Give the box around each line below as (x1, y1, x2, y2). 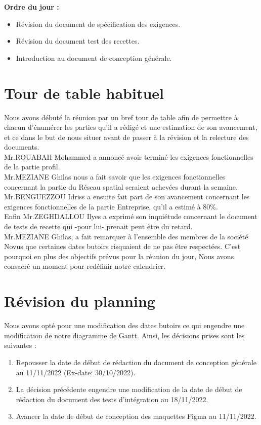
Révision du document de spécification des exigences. (16, 18, 181, 29)
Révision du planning (4, 291, 155, 311)
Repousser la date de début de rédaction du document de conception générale (16, 357, 257, 367)
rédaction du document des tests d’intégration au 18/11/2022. (16, 394, 208, 404)
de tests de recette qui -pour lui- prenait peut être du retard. (4, 221, 193, 232)
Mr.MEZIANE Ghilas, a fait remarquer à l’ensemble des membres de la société (4, 231, 248, 241)
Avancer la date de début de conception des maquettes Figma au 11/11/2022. (16, 411, 256, 421)
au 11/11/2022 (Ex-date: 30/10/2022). (16, 367, 136, 377)
